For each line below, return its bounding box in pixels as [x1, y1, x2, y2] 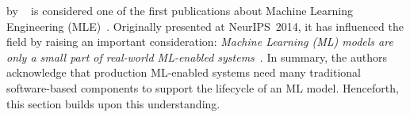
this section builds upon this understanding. [6, 95, 220, 111]
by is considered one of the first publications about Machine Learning [6, 2, 353, 18]
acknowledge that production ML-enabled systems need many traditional [6, 64, 361, 81]
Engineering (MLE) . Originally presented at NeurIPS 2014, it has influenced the [6, 17, 404, 34]
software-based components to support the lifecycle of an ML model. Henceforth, [6, 79, 399, 96]
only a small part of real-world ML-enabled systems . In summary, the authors [6, 48, 387, 65]
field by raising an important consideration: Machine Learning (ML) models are [6, 33, 393, 50]
